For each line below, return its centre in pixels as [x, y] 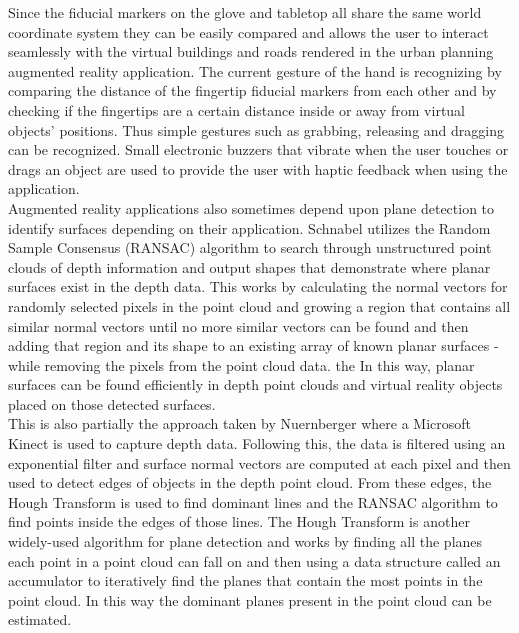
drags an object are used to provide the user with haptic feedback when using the [258, 168]
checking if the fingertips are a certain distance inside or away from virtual [237, 109]
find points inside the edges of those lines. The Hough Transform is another [239, 521]
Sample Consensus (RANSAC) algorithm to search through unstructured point [250, 247]
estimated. [40, 619]
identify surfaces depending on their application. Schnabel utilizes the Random [249, 227]
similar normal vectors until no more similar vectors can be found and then [238, 325]
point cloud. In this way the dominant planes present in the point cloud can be [250, 599]
